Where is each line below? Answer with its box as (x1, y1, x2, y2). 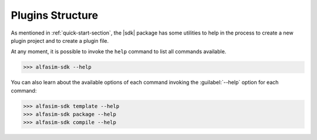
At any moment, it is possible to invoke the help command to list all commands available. (11, 48, 227, 55)
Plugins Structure (11, 9, 99, 22)
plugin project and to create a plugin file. (11, 37, 109, 44)
